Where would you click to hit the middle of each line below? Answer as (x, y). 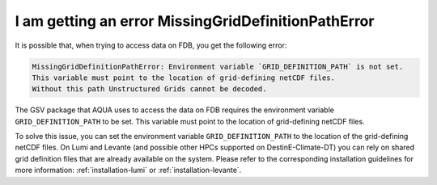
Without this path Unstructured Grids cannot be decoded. (149, 89)
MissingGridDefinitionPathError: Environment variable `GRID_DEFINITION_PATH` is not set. (218, 66)
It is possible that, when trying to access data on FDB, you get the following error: (151, 45)
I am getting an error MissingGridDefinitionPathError (195, 21)
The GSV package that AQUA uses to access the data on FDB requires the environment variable (175, 110)
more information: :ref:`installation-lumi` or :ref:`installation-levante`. (128, 170)
